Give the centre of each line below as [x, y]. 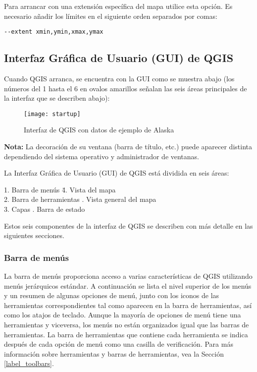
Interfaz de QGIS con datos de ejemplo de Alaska [99, 130]
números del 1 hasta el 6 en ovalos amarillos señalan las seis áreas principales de [126, 88]
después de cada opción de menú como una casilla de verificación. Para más [119, 344]
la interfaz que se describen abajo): [57, 98]
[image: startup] [52, 114]
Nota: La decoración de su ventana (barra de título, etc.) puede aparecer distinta [128, 147]
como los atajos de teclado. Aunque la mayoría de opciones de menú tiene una [123, 315]
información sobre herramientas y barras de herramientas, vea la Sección [114, 353]
